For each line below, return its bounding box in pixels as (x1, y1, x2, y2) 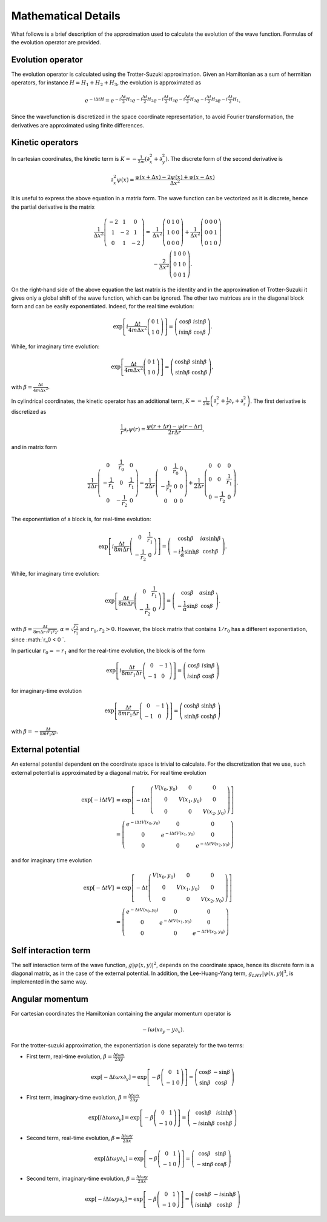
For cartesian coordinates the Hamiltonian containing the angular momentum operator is (11, 1010, 231, 1018)
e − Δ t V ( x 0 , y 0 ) (126, 907, 159, 915)
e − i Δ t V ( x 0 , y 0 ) (126, 819, 160, 828)
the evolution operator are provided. (11, 38, 101, 46)
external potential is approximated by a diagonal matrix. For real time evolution (11, 769, 207, 776)
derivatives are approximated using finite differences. (11, 121, 145, 129)
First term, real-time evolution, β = (26, 1053, 113, 1060)
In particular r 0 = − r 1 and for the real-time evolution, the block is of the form (11, 647, 205, 655)
